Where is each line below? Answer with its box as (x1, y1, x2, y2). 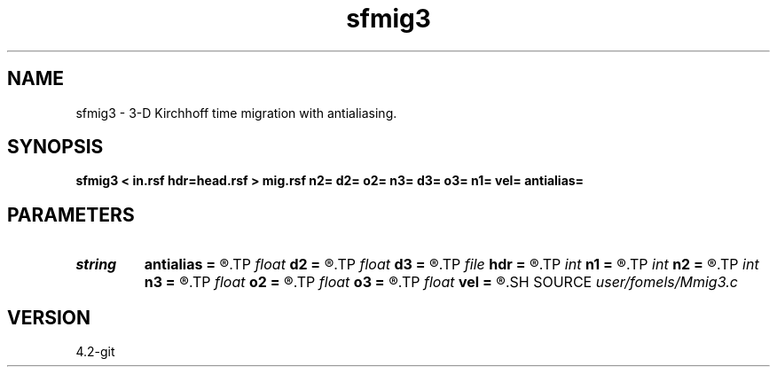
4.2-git (75, 344, 115, 360)
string (75, 255, 117, 274)
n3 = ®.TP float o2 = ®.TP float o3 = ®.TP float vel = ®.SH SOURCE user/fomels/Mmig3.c (144, 273, 738, 292)
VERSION (7, 306, 91, 329)
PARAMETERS (7, 203, 135, 226)
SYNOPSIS (7, 136, 104, 159)
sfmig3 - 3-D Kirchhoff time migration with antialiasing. (75, 105, 397, 121)
